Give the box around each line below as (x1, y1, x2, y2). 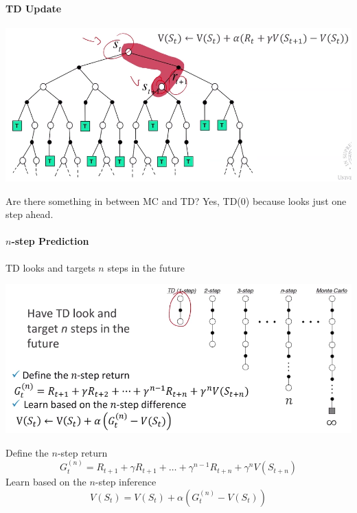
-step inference (95, 474, 157, 489)
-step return (57, 445, 108, 459)
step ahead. (5, 207, 54, 221)
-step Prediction (11, 234, 89, 248)
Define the (5, 445, 49, 459)
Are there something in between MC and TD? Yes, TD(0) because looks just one (5, 193, 347, 208)
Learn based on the (5, 474, 87, 489)
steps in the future (107, 260, 185, 274)
